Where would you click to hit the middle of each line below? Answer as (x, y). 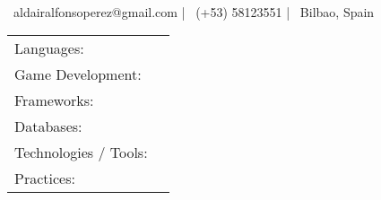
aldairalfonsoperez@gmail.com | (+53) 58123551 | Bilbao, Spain (194, 11)
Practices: (45, 178)
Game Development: (78, 74)
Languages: (49, 48)
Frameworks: (54, 100)
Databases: (48, 126)
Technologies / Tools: (81, 152)
